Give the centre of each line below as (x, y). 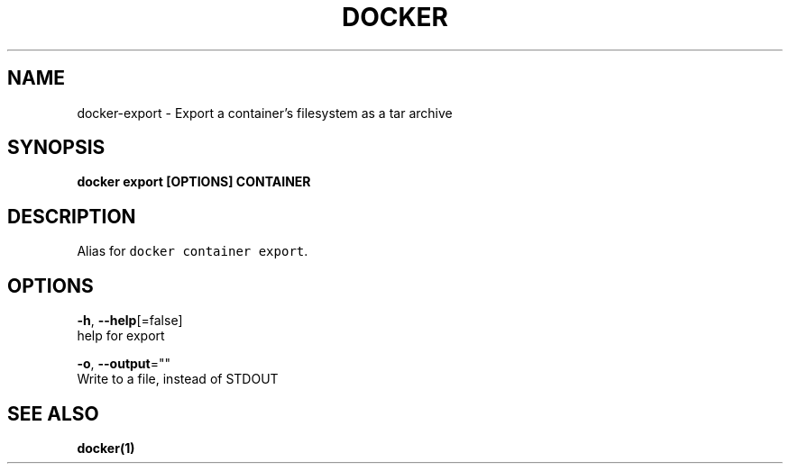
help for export (121, 336)
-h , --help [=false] (130, 321)
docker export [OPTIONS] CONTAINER (194, 182)
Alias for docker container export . (193, 251)
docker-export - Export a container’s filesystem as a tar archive (265, 113)
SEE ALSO (53, 413)
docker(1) (106, 448)
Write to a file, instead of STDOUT (178, 379)
